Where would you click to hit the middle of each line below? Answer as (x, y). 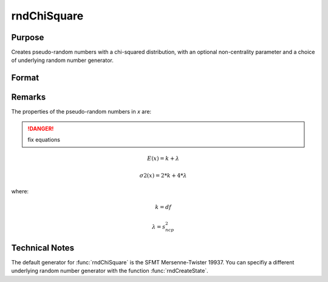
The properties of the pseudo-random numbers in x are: (81, 112)
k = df (163, 207)
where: (20, 191)
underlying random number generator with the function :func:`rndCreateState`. (110, 271)
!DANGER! (41, 128)
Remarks (29, 97)
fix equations (44, 140)
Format (25, 78)
